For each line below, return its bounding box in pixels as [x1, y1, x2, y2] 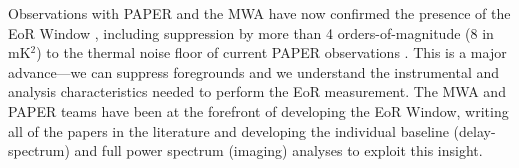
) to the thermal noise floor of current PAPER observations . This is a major [36, 42, 507, 63]
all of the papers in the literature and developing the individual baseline [8, 120, 449, 141]
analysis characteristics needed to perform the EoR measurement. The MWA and [8, 81, 506, 102]
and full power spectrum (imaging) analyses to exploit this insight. [74, 140, 483, 161]
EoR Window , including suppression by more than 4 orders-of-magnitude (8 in [8, 22, 494, 43]
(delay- [453, 120, 496, 141]
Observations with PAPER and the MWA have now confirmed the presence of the [8, 3, 511, 23]
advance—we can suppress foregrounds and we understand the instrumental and [8, 61, 500, 82]
